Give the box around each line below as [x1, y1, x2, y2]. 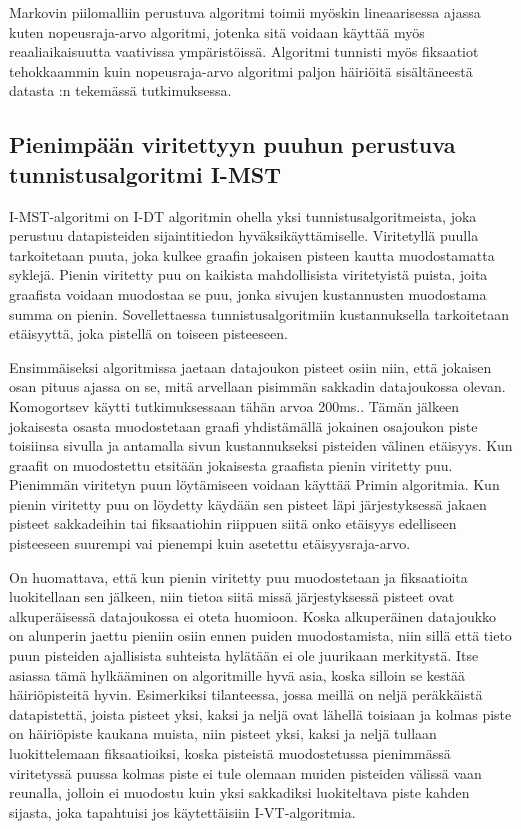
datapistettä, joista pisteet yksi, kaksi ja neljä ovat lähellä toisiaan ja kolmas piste [9, 703, 512, 724]
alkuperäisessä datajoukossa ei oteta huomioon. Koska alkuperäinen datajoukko [9, 605, 497, 626]
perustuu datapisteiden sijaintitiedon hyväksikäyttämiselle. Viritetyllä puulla [9, 225, 479, 246]
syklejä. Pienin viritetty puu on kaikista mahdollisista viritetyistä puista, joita [9, 264, 488, 285]
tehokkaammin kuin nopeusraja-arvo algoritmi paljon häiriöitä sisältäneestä [9, 60, 473, 81]
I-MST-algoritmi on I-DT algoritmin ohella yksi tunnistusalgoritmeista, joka [9, 205, 477, 226]
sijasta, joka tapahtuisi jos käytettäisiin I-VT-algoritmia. [9, 801, 356, 822]
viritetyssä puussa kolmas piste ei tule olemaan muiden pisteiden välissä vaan [9, 762, 482, 783]
